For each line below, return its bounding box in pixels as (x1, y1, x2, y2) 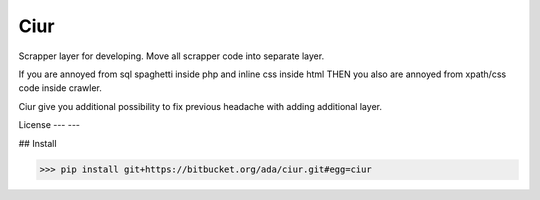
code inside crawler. (18, 82, 102, 94)
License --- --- (18, 119, 80, 131)
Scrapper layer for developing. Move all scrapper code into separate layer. (18, 50, 325, 62)
